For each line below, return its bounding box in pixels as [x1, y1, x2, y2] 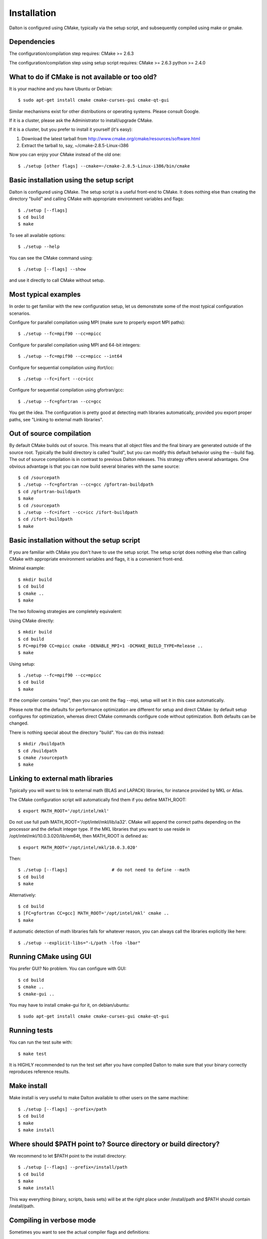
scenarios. [9, 310, 31, 316]
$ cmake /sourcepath [18, 755, 68, 760]
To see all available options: [9, 232, 66, 238]
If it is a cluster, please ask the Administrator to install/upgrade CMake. [9, 117, 153, 123]
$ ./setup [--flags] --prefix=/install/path [18, 1165, 128, 1170]
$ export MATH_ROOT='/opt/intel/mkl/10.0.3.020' [18, 845, 138, 850]
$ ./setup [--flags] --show [18, 266, 86, 272]
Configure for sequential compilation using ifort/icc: [9, 364, 115, 370]
